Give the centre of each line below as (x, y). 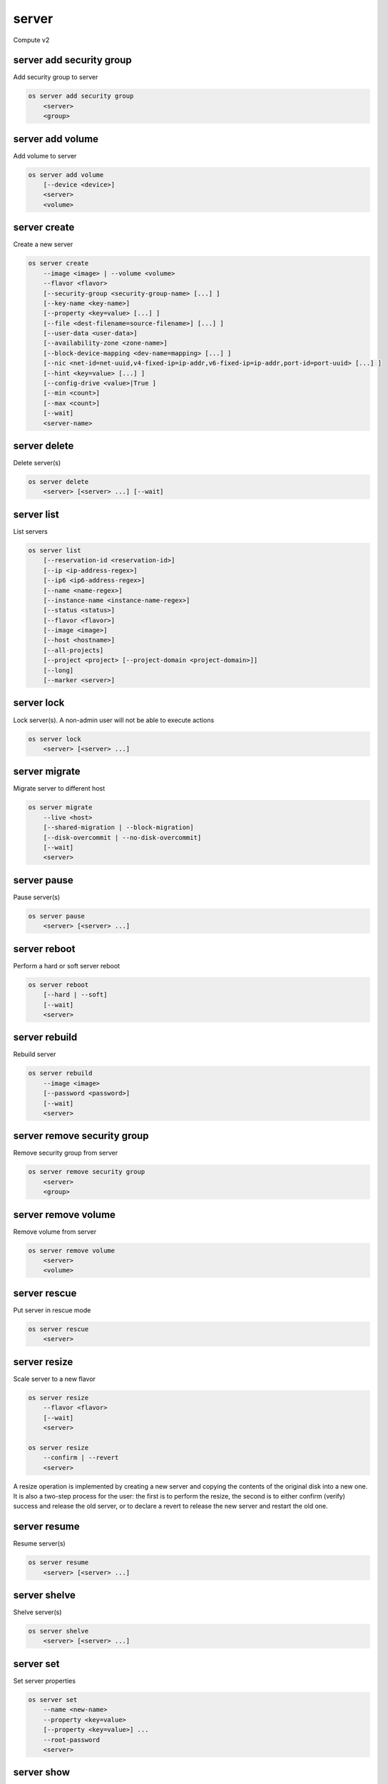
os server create (58, 263)
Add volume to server (45, 156)
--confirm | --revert (81, 1458)
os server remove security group (87, 1172)
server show (42, 1772)
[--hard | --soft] (75, 995)
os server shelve (58, 1631)
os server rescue (58, 1329)
